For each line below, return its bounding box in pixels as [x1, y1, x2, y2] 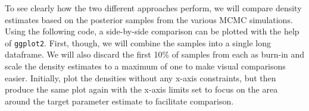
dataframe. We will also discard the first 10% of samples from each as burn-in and [5, 48, 305, 61]
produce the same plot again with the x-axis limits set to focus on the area [5, 83, 278, 96]
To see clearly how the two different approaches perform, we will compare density [5, 2, 302, 14]
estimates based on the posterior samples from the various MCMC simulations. [5, 13, 293, 26]
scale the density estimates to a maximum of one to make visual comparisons [5, 60, 286, 72]
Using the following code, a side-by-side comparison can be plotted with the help [5, 25, 299, 37]
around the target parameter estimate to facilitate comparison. [5, 94, 234, 107]
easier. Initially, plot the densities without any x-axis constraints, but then [5, 71, 276, 84]
